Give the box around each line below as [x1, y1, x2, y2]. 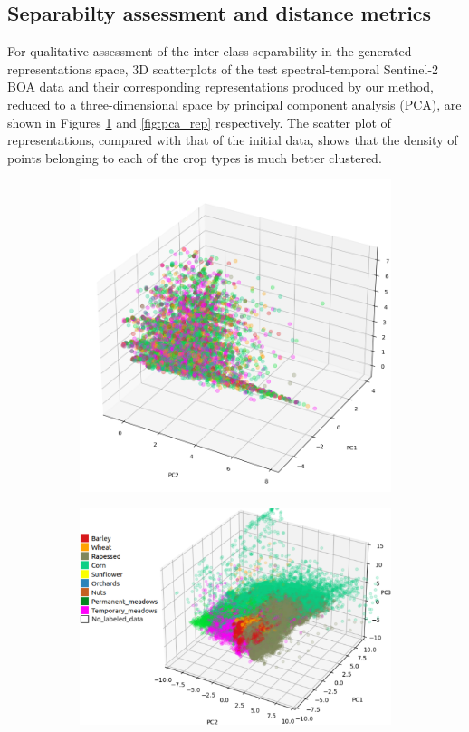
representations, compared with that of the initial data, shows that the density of [7, 130, 458, 149]
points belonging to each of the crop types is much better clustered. [7, 148, 382, 167]
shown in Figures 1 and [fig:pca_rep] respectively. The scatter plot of [7, 112, 391, 131]
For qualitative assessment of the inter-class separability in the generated [7, 42, 412, 61]
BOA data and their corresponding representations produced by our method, [7, 77, 434, 96]
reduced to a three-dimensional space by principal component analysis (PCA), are [7, 94, 462, 113]
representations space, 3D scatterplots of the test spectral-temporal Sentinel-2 [7, 59, 439, 78]
